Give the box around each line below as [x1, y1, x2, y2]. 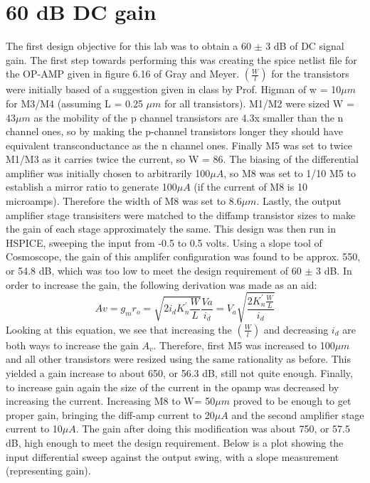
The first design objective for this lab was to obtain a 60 [6, 38, 251, 53]
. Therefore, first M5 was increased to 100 [153, 337, 335, 352]
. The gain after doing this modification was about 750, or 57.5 [75, 421, 351, 436]
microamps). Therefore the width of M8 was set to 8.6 [6, 193, 242, 208]
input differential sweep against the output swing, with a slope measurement [6, 449, 339, 464]
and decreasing [263, 322, 329, 336]
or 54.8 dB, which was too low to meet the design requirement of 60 [6, 263, 302, 278]
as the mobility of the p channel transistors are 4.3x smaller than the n [33, 110, 344, 124]
